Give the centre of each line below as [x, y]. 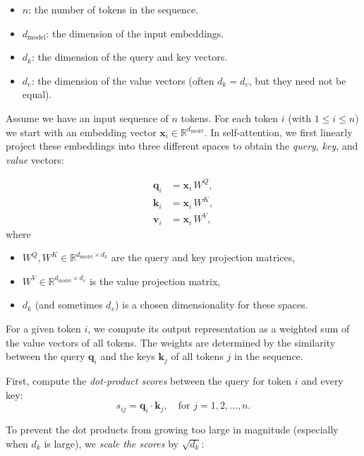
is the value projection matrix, [155, 281]
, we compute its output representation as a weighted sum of [219, 329]
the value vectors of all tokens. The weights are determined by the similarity [171, 342]
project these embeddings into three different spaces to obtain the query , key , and [182, 146]
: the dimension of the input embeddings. [135, 33]
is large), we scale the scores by [111, 443]
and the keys [128, 356]
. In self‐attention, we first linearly [278, 132]
